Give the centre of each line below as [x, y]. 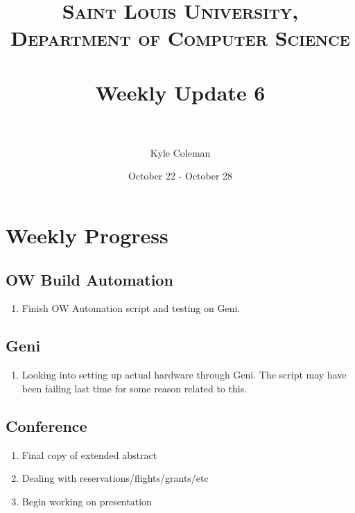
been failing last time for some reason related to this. [135, 388]
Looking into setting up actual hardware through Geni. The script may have [184, 375]
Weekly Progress [87, 235]
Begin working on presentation [87, 501]
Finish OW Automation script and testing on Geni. [131, 308]
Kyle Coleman [180, 152]
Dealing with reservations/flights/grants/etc [115, 478]
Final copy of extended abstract [89, 454]
